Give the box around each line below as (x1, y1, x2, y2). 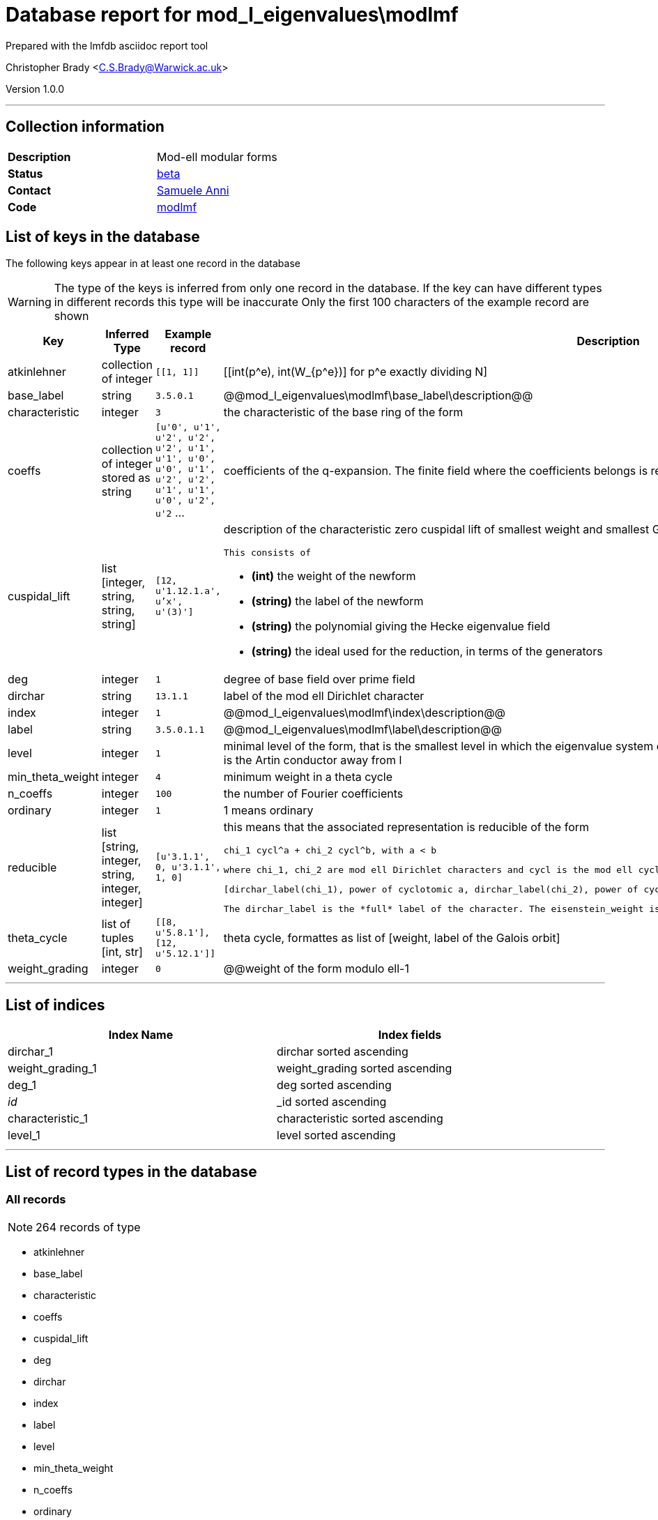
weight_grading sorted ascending (277, 1061, 452, 1076)
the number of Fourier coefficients (223, 786, 404, 801)
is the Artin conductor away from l (223, 753, 402, 768)
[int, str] (101, 945, 143, 959)
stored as (101, 471, 151, 485)
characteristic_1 (8, 1111, 88, 1126)
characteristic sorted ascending (277, 1111, 443, 1126)
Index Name (108, 1028, 174, 1042)
